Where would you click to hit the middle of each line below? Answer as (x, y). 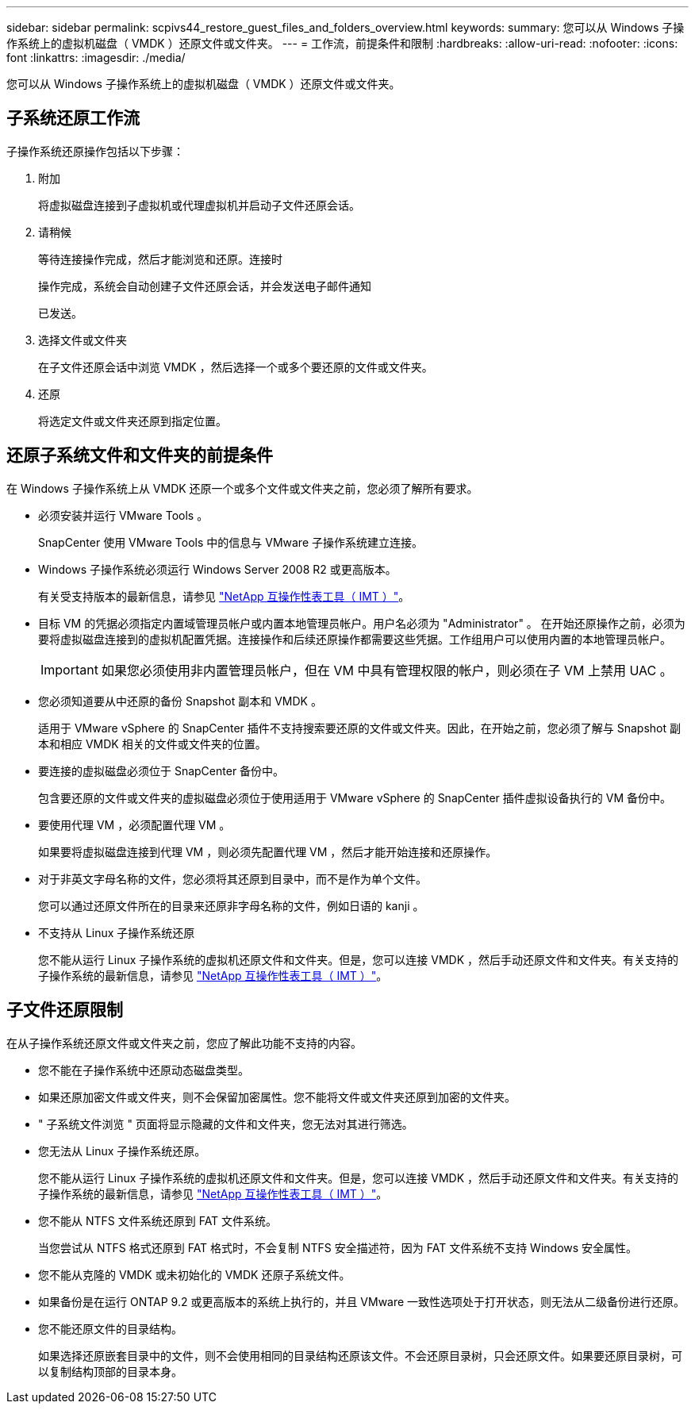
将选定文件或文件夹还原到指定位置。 (132, 421)
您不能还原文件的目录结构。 (110, 1328)
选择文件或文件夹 (83, 340)
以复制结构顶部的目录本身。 (110, 1371)
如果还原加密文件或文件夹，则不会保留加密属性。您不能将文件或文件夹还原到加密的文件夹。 (277, 1097)
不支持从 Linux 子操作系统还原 (117, 932)
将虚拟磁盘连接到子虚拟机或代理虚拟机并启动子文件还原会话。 (199, 205)
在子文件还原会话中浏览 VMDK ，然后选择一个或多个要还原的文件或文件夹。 (236, 367)
